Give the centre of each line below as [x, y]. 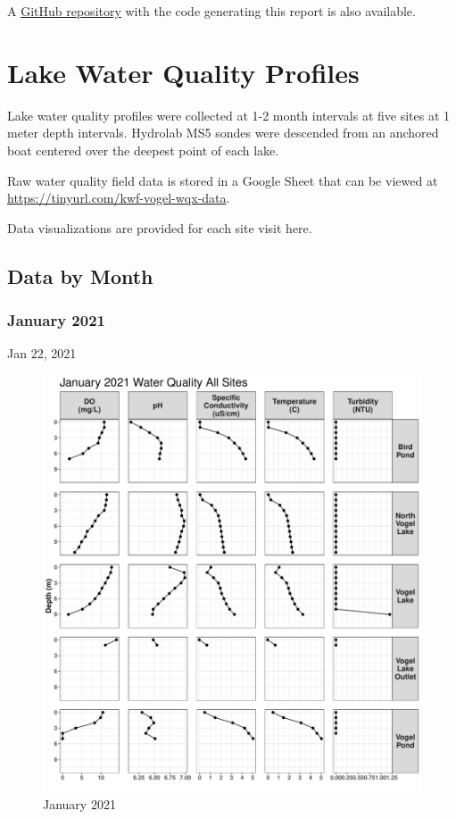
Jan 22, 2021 [42, 353]
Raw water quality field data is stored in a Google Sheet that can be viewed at [223, 180]
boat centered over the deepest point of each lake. [143, 150]
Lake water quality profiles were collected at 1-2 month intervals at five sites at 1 [229, 115]
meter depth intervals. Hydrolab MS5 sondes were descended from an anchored [223, 133]
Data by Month [80, 276]
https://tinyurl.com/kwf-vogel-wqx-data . [119, 198]
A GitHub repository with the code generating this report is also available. [211, 11]
